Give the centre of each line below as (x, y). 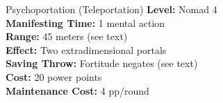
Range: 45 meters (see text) (67, 36)
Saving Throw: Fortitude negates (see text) (102, 63)
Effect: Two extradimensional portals (86, 49)
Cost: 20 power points (54, 76)
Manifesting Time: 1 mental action (85, 22)
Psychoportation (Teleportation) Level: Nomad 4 (111, 9)
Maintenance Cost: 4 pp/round (77, 90)
